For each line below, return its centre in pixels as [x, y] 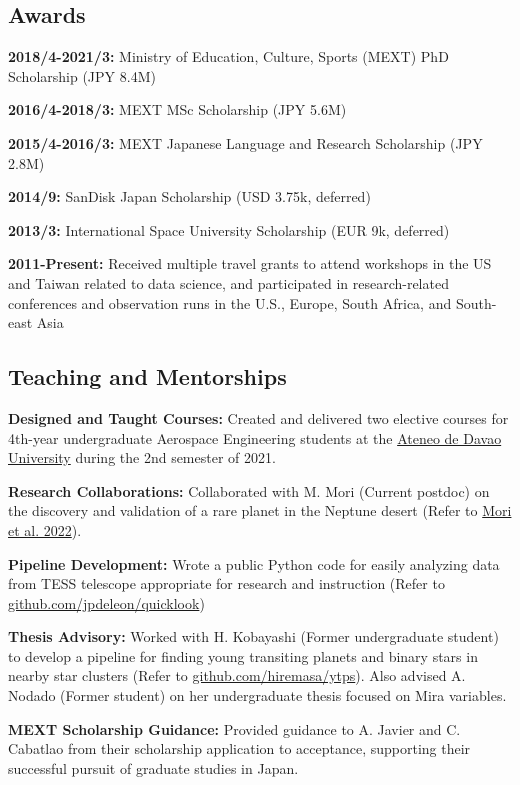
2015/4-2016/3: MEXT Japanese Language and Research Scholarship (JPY [245, 142]
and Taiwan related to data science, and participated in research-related [228, 282]
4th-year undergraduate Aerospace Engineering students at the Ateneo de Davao [255, 437]
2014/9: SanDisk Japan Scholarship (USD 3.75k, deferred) [189, 196]
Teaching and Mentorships [147, 376]
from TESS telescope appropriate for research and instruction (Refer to [226, 583]
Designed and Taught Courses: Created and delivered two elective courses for [258, 417]
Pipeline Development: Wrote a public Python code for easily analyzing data [254, 563]
